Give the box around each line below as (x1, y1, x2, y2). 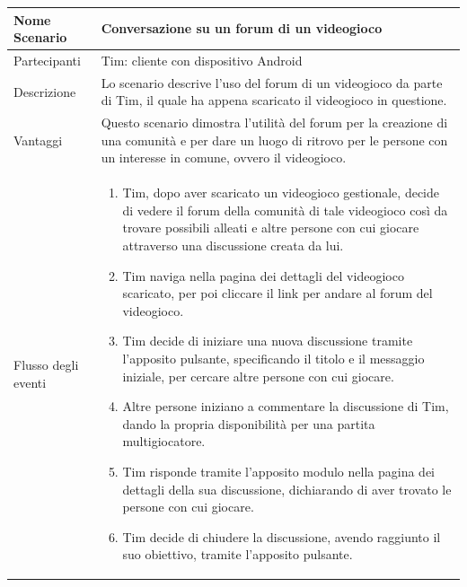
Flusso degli (13, 355, 79, 373)
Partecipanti (13, 50, 81, 69)
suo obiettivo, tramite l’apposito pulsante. (122, 545, 353, 564)
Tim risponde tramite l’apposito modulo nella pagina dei (122, 461, 435, 480)
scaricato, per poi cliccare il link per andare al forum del (122, 284, 433, 302)
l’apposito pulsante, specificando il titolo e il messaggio (122, 349, 425, 367)
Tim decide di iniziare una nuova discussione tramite (122, 331, 413, 350)
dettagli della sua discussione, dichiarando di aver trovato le (122, 479, 452, 498)
